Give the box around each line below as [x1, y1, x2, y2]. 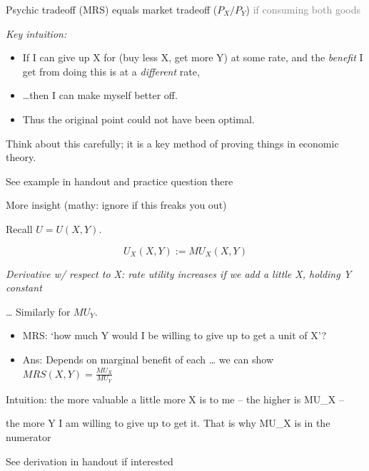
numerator [6, 429, 51, 444]
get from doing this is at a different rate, [22, 63, 200, 78]
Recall [6, 221, 33, 236]
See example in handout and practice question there [6, 173, 233, 188]
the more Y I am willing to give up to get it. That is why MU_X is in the [6, 415, 330, 430]
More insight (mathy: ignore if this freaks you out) [6, 197, 227, 212]
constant [6, 280, 42, 295]
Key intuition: [6, 26, 67, 41]
